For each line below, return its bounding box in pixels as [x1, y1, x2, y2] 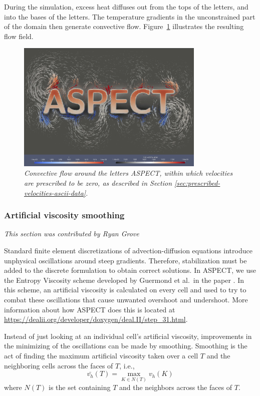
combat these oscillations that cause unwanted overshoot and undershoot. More [4, 294, 248, 305]
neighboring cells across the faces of [4, 360, 113, 370]
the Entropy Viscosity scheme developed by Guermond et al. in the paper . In [4, 274, 244, 285]
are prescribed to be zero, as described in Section [24, 178, 172, 188]
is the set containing [49, 382, 111, 392]
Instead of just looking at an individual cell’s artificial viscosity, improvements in [4, 330, 252, 341]
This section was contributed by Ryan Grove [4, 228, 139, 239]
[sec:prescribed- [174, 178, 220, 188]
